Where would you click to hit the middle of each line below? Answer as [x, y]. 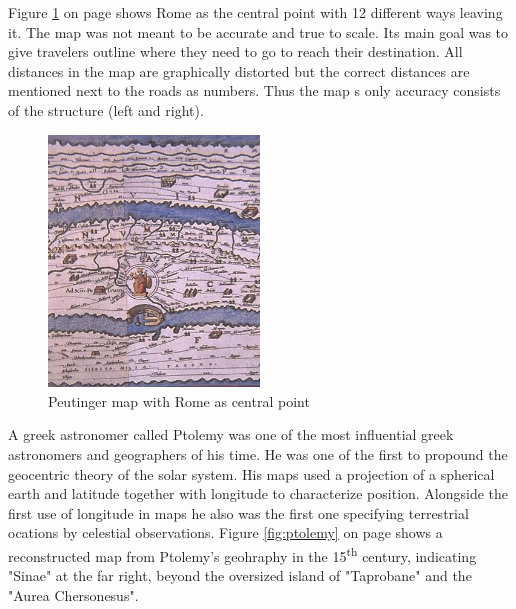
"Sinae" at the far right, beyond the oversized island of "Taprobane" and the [240, 575]
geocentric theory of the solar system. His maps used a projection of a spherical [251, 473]
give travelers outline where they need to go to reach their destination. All [235, 51]
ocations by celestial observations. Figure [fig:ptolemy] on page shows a [225, 532]
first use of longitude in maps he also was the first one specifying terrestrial [238, 512]
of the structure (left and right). [106, 109]
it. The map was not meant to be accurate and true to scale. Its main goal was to [258, 31]
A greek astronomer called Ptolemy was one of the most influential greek [231, 434]
